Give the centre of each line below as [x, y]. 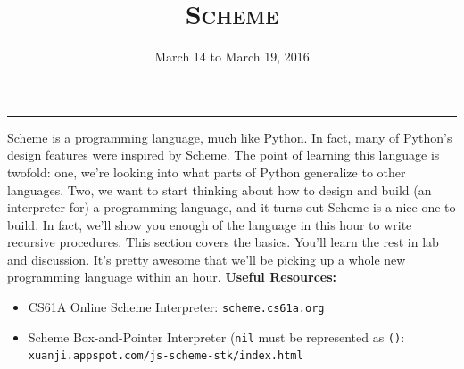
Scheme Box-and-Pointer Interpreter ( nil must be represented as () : [216, 336]
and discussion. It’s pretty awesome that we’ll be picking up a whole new [207, 259]
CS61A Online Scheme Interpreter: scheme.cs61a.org [176, 307]
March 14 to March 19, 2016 [232, 57]
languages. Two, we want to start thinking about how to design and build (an [220, 189]
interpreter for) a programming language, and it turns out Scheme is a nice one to [232, 207]
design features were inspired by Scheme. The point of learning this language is [224, 155]
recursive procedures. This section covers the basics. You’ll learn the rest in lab [223, 242]
